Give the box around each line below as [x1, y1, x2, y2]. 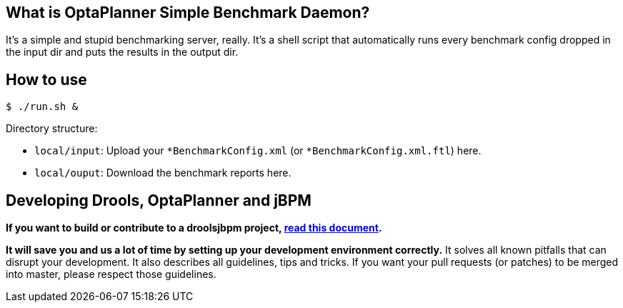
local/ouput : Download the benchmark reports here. [34, 167, 291, 179]
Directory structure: [6, 122, 98, 135]
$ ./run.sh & [6, 101, 79, 113]
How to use [6, 70, 87, 89]
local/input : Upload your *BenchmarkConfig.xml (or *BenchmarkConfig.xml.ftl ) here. [34, 144, 482, 157]
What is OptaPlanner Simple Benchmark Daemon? [6, 4, 370, 21]
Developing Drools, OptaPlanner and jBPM [6, 191, 311, 209]
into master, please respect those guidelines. [6, 268, 216, 281]
